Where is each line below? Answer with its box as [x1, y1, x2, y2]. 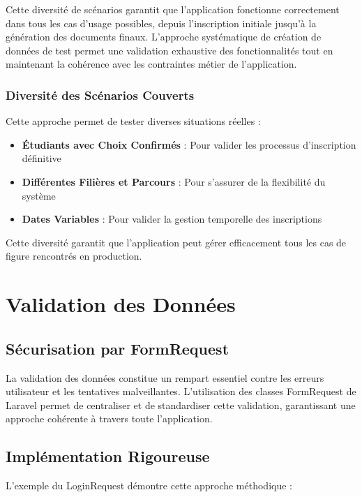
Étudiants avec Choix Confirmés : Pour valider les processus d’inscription [22, 137, 356, 151]
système [22, 188, 56, 202]
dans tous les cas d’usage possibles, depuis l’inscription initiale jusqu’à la [6, 15, 317, 30]
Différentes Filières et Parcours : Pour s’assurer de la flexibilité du [22, 174, 326, 188]
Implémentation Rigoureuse [6, 445, 210, 467]
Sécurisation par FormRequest [6, 337, 229, 359]
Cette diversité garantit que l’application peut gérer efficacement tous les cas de [6, 235, 347, 249]
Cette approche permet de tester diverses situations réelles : [6, 114, 261, 128]
